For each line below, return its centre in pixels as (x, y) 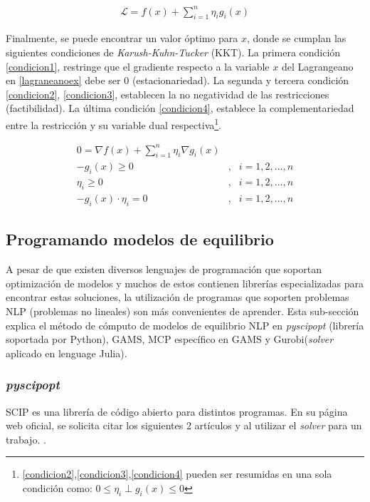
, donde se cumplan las (297, 38)
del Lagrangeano (317, 66)
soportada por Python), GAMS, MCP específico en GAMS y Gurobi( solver (170, 339)
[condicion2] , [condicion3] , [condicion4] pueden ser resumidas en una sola (177, 474)
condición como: (57, 487)
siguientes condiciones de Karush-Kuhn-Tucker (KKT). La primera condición (173, 52)
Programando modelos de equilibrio (140, 239)
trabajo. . (26, 439)
